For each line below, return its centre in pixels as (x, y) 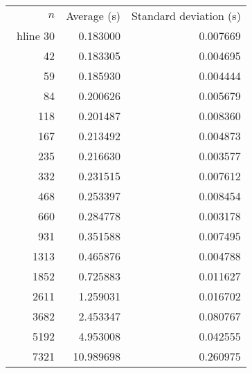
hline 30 (36, 36)
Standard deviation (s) (186, 16)
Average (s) (93, 16)
